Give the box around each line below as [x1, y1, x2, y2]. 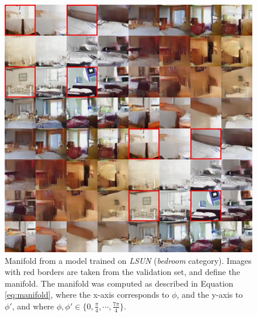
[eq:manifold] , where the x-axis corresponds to [5, 288, 169, 301]
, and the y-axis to [176, 288, 243, 301]
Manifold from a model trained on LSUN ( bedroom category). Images [5, 254, 252, 266]
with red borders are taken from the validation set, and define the [5, 266, 240, 278]
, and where [12, 299, 54, 312]
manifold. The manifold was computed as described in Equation [5, 277, 234, 289]
